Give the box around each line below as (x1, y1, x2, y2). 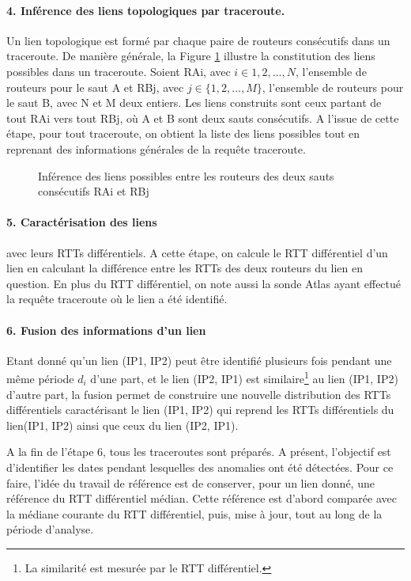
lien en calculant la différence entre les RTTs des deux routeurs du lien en (6, 260, 363, 276)
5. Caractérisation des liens (6, 214, 157, 230)
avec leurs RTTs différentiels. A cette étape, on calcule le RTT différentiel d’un (6, 244, 388, 260)
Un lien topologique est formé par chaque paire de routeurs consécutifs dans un (6, 32, 390, 48)
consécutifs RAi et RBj (38, 183, 149, 199)
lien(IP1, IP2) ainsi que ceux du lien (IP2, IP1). (6, 416, 239, 433)
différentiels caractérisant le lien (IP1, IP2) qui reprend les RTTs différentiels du (6, 401, 394, 418)
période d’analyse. (6, 521, 94, 537)
